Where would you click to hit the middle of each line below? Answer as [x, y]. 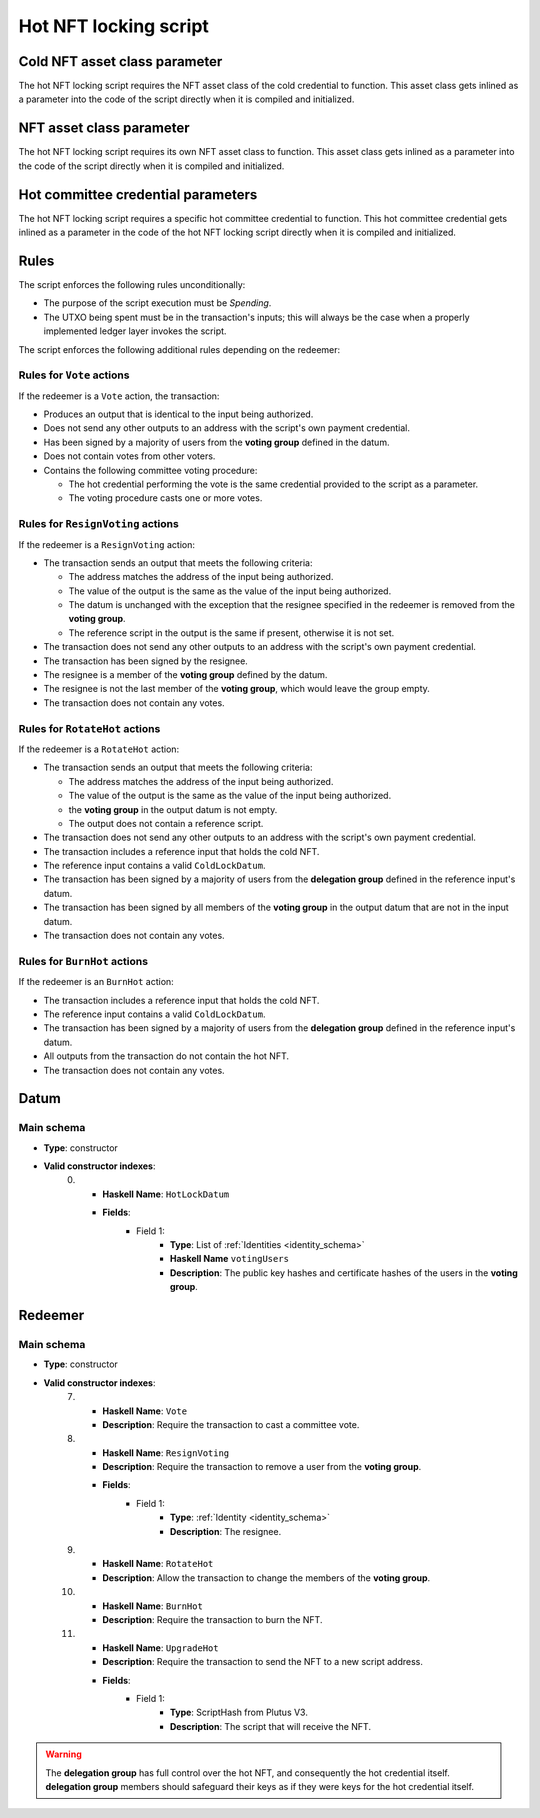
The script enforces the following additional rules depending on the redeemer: [179, 349]
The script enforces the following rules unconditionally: [132, 284]
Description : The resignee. [226, 1531]
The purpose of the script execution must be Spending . [157, 303]
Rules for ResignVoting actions [98, 524]
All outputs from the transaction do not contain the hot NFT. [166, 1056]
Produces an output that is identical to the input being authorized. [178, 414]
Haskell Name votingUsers [230, 1259]
